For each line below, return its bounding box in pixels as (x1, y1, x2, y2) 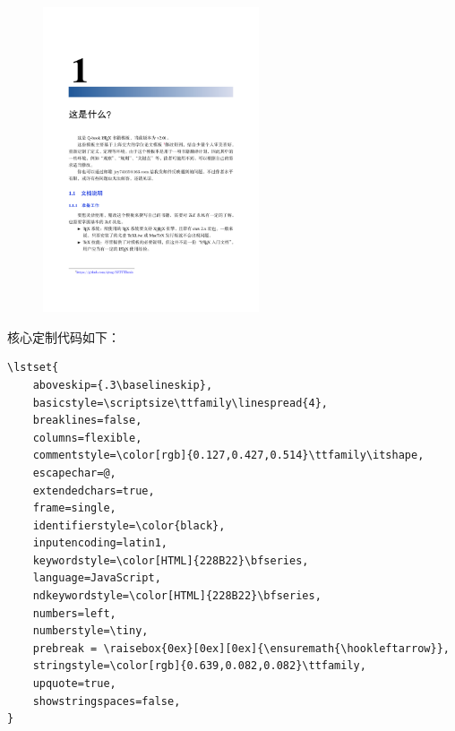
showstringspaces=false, (32, 694, 181, 708)
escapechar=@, (32, 466, 116, 479)
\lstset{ (7, 361, 59, 374)
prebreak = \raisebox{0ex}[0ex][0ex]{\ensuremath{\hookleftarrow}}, (32, 641, 450, 655)
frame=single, (32, 502, 116, 515)
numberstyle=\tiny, (32, 624, 149, 638)
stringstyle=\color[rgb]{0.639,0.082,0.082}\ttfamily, (32, 659, 366, 673)
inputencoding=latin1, (32, 537, 167, 550)
